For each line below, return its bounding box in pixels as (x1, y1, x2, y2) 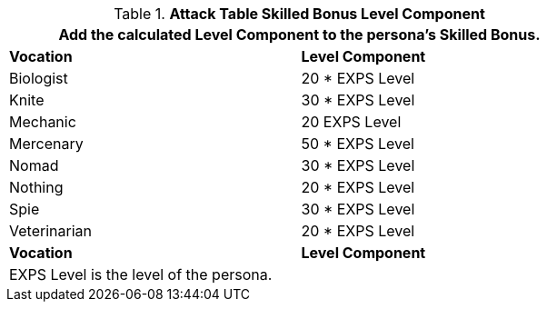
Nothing (9, 178, 64, 196)
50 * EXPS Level (301, 135, 414, 153)
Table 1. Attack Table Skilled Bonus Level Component (114, 5, 485, 23)
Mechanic (9, 113, 76, 131)
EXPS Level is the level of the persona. (9, 265, 273, 284)
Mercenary (9, 135, 84, 153)
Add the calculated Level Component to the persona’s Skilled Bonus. (58, 25, 541, 44)
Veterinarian (9, 222, 92, 240)
